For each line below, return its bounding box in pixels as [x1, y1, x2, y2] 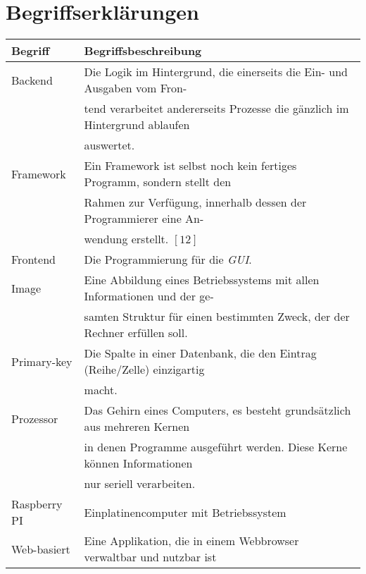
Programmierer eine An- [84, 210, 204, 227]
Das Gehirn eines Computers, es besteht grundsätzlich [84, 402, 351, 419]
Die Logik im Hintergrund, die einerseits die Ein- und [84, 63, 348, 80]
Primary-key [11, 353, 72, 370]
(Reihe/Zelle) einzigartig [84, 361, 205, 378]
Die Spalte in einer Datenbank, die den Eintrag [84, 345, 317, 362]
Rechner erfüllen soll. [84, 324, 188, 341]
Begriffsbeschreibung [84, 42, 202, 59]
